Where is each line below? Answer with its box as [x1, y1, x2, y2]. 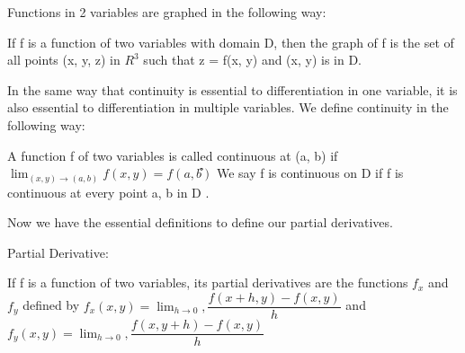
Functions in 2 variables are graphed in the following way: [7, 3, 326, 21]
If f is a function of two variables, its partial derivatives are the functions [7, 273, 408, 292]
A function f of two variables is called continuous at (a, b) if [7, 146, 338, 164]
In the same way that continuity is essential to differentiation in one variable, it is [7, 80, 458, 99]
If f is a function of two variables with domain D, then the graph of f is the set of [7, 32, 454, 51]
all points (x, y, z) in [7, 50, 121, 69]
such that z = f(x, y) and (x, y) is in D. [143, 50, 362, 69]
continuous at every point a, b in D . [7, 182, 210, 201]
